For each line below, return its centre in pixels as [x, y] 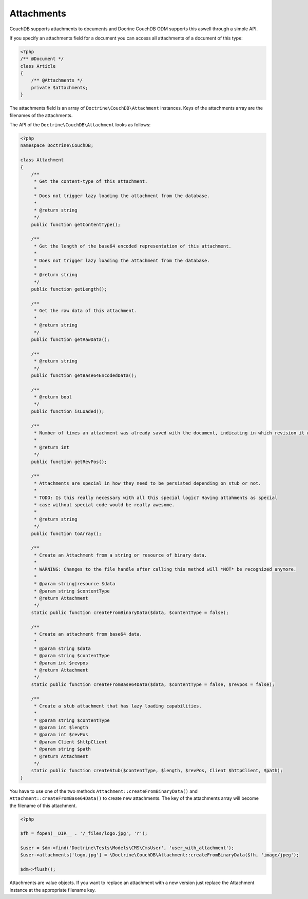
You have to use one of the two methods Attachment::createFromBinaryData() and [103, 791]
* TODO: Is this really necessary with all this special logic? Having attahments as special [156, 498]
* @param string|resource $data [74, 584]
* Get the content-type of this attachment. [91, 181]
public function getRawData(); [70, 339]
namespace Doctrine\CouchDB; [57, 146]
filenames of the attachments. [41, 115]
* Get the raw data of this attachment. [85, 311]
